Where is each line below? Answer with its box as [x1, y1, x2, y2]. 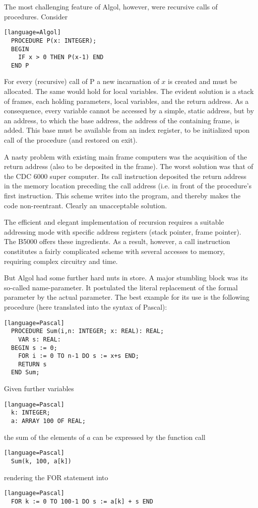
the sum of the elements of [4, 431, 85, 442]
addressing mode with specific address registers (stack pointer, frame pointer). [4, 226, 242, 237]
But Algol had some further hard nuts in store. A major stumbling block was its [4, 272, 248, 283]
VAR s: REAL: [18, 336, 61, 343]
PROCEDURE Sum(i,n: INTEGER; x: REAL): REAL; [11, 328, 164, 335]
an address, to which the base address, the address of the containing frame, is [4, 115, 240, 125]
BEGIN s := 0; [11, 344, 58, 351]
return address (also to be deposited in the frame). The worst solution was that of [4, 161, 254, 171]
